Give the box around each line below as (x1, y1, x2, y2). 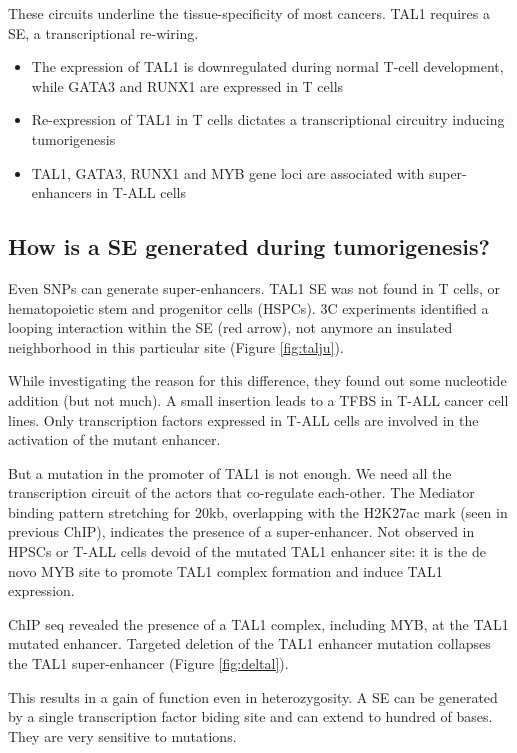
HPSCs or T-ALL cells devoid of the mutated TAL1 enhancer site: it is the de (8, 541, 486, 562)
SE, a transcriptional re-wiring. (8, 22, 199, 43)
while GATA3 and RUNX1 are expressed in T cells (31, 75, 344, 96)
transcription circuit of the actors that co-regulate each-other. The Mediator (8, 482, 475, 503)
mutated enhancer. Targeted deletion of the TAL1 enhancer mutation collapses (8, 633, 491, 654)
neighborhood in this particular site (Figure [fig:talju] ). (8, 336, 344, 357)
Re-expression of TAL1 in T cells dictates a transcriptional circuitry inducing (31, 109, 505, 130)
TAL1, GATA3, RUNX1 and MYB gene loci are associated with (31, 162, 425, 183)
